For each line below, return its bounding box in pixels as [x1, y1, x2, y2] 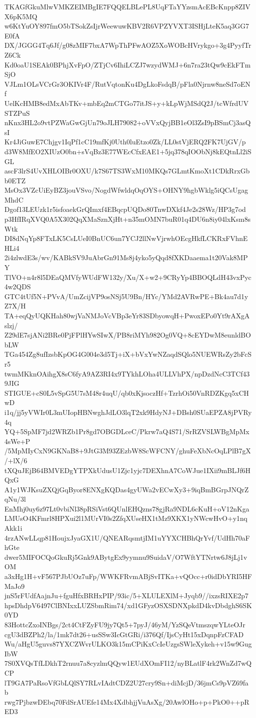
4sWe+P [4, 436, 30, 446]
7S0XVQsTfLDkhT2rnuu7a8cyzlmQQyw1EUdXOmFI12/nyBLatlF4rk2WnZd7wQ [4, 658, 252, 668]
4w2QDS [4, 281, 31, 292]
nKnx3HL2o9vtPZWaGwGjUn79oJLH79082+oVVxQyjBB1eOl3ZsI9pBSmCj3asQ [4, 117, 251, 128]
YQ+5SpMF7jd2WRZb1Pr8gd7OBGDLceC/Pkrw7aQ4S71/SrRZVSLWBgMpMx [4, 426, 250, 437]
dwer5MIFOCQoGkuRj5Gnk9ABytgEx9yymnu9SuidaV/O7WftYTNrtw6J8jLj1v [4, 551, 247, 562]
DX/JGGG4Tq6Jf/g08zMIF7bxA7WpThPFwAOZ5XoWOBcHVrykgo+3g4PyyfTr [4, 40, 252, 50]
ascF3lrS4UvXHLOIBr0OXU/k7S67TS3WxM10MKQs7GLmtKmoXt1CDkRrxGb [4, 166, 250, 176]
